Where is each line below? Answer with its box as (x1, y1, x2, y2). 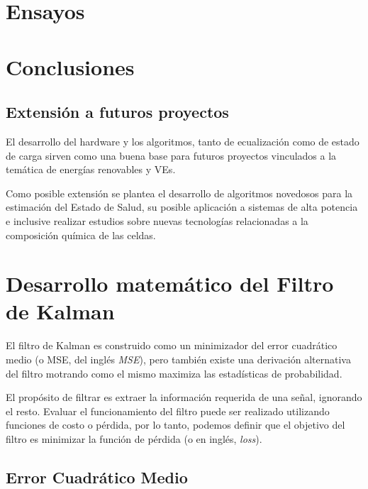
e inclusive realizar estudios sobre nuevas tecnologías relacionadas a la (6, 213, 308, 228)
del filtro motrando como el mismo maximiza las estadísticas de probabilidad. (6, 366, 342, 380)
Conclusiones (6, 52, 135, 81)
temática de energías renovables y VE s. (6, 162, 176, 177)
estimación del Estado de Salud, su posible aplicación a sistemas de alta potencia (6, 199, 358, 214)
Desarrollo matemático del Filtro (6, 269, 334, 298)
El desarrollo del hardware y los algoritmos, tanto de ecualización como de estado (6, 133, 359, 148)
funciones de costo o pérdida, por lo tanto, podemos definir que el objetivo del (6, 417, 345, 432)
